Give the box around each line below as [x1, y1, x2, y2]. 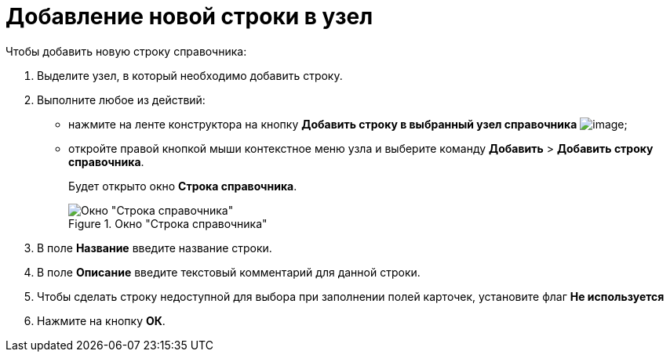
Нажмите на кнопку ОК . [37, 313, 166, 327]
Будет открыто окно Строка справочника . [68, 179, 297, 193]
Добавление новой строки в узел [5, 3, 373, 30]
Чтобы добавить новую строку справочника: [5, 44, 247, 58]
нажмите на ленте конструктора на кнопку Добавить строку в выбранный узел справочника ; [68, 117, 628, 131]
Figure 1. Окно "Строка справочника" [68, 216, 268, 230]
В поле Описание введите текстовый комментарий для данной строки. [37, 265, 421, 279]
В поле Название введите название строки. [37, 240, 272, 255]
